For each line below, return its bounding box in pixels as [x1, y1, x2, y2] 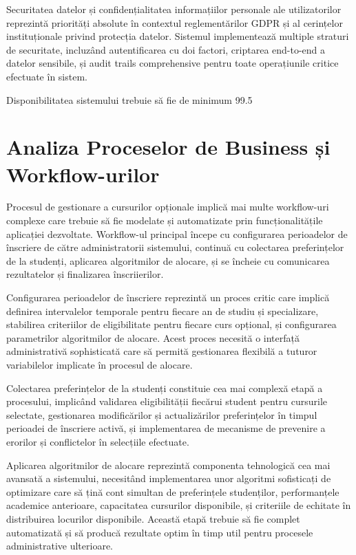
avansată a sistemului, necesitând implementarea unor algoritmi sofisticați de [6, 471, 331, 486]
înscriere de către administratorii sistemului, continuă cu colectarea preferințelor [6, 240, 344, 254]
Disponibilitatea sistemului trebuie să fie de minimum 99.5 [6, 92, 253, 107]
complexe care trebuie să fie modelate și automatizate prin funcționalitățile [6, 213, 323, 228]
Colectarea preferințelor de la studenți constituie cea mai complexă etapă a [6, 380, 323, 395]
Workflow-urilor [6, 160, 160, 188]
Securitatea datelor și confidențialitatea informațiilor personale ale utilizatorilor [6, 2, 342, 16]
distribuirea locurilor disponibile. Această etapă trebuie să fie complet [6, 511, 300, 525]
